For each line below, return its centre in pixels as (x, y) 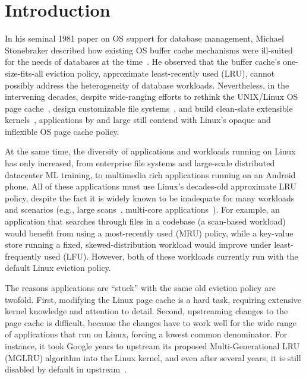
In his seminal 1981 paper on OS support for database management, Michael (144, 38)
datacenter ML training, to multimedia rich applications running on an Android (150, 174)
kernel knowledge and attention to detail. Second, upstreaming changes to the (146, 311)
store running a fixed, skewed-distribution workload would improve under (138, 244)
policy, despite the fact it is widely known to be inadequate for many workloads (150, 198)
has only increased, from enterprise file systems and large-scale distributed (140, 163)
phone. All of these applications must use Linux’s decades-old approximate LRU (151, 186)
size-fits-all (24, 73)
